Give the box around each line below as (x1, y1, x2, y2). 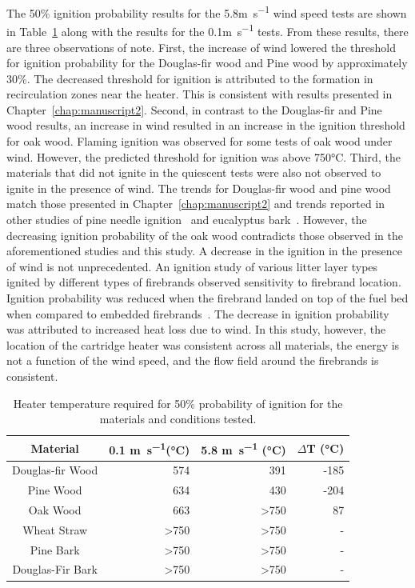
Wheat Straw (22, 521, 88, 538)
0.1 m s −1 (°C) (109, 438, 190, 458)
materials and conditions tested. (99, 410, 257, 427)
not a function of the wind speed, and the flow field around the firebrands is (6, 352, 379, 369)
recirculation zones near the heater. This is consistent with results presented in (6, 86, 393, 102)
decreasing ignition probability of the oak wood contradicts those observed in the (6, 226, 403, 243)
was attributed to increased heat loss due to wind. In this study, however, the (6, 321, 386, 338)
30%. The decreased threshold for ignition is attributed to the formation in (6, 70, 373, 86)
